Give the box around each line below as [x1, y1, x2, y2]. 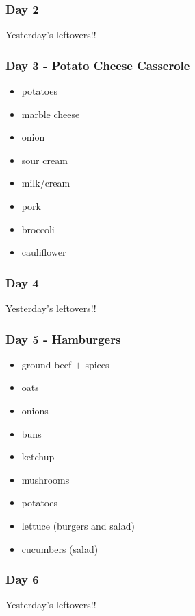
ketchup [21, 449, 55, 464]
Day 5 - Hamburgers [5, 330, 121, 347]
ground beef [21, 357, 72, 371]
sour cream [21, 152, 68, 167]
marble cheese [21, 106, 80, 121]
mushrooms [21, 472, 70, 486]
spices [85, 357, 109, 371]
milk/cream [21, 176, 70, 190]
